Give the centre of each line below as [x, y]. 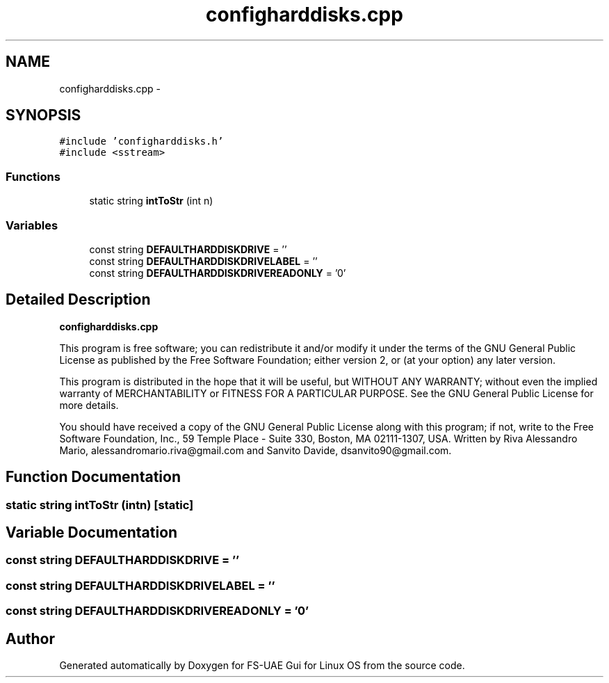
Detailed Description [78, 300]
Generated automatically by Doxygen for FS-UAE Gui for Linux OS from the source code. [262, 666]
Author [30, 638]
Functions [33, 176]
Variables [32, 225]
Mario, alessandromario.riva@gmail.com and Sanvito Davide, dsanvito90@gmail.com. [255, 450]
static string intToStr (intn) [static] [100, 505]
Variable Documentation [92, 533]
